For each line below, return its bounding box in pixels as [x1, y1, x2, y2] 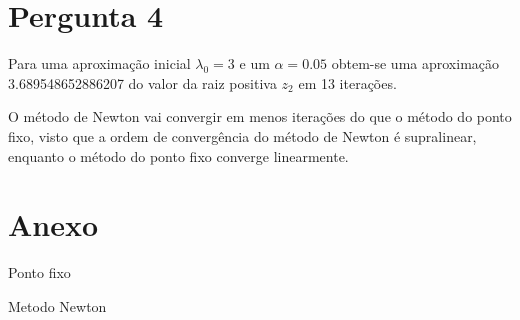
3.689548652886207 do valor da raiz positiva [8, 72, 277, 93]
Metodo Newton [8, 295, 107, 316]
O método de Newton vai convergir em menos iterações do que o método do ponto [8, 106, 512, 127]
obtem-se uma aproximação [331, 53, 500, 74]
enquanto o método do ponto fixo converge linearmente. [8, 145, 349, 166]
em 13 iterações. [298, 72, 397, 93]
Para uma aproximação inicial [8, 53, 191, 74]
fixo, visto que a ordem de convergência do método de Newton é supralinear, [8, 125, 477, 146]
